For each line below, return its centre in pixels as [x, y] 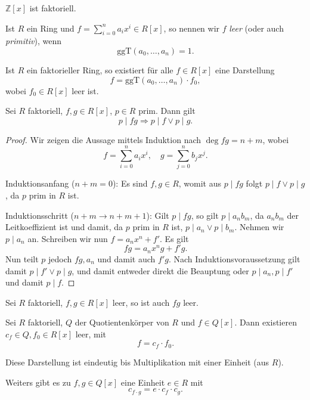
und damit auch [126, 258]
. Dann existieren [266, 322]
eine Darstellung [245, 69]
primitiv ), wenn [33, 41]
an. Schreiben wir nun [68, 238]
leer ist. [85, 90]
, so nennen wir [192, 28]
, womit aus [200, 183]
